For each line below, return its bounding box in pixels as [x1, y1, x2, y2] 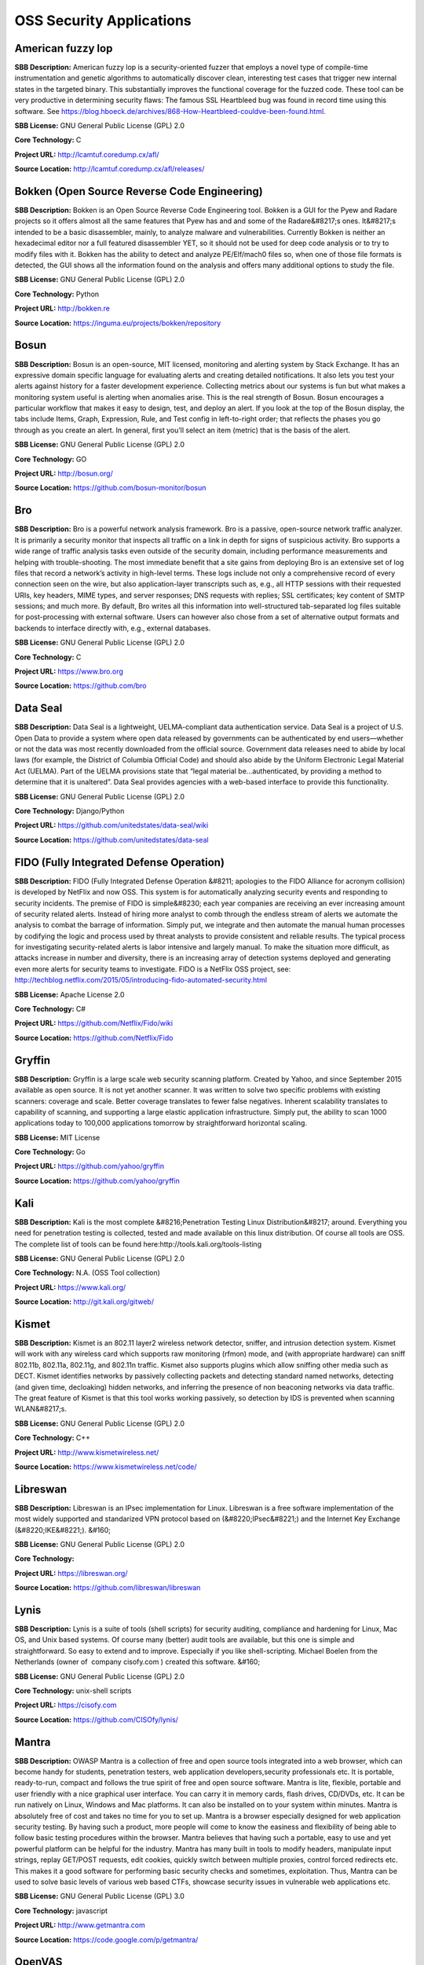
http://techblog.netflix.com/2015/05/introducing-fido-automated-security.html [14, 975, 267, 985]
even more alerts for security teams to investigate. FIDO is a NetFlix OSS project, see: [14, 964, 291, 974]
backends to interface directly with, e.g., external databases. [14, 623, 211, 633]
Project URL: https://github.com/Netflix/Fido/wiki [14, 1019, 173, 1028]
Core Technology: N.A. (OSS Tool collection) [14, 1268, 161, 1277]
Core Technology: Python [14, 289, 100, 299]
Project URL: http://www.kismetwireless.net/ [14, 1447, 159, 1457]
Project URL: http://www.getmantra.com [14, 1920, 145, 1930]
